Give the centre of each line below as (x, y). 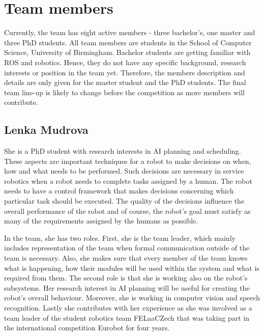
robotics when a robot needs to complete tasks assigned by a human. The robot (128, 180)
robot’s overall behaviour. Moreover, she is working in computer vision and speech (132, 298)
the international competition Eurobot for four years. (87, 328)
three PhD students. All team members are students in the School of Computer (128, 42)
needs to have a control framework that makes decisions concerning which (119, 191)
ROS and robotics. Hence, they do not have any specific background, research (125, 62)
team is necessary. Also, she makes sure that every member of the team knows (126, 258)
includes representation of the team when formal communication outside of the (127, 248)
